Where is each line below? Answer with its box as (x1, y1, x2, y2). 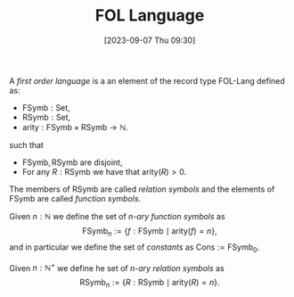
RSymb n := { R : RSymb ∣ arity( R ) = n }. (79, 277, 220, 290)
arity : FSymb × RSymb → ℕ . (21, 121, 129, 132)
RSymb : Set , (21, 111, 71, 122)
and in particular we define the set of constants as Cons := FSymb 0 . (9, 242, 260, 254)
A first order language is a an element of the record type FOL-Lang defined (9, 75, 285, 86)
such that (9, 139, 45, 150)
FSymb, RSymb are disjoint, (21, 157, 123, 168)
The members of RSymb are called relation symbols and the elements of (9, 184, 275, 194)
